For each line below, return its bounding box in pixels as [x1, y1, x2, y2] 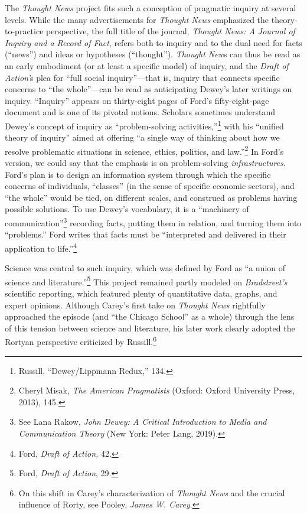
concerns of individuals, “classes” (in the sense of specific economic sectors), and [5, 180, 295, 192]
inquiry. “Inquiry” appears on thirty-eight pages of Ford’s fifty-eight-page [5, 94, 269, 106]
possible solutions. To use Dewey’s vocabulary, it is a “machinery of [5, 203, 249, 215]
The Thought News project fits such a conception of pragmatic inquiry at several [5, 2, 296, 14]
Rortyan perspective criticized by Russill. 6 [5, 334, 157, 347]
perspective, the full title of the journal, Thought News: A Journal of [46, 25, 295, 37]
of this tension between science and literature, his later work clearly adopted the [5, 321, 295, 334]
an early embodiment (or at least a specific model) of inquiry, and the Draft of [5, 59, 289, 71]
